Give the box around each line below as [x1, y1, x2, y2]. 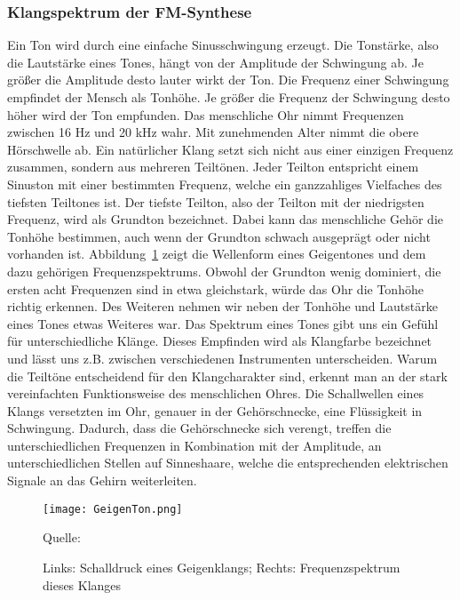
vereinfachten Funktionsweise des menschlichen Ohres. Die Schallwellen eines [7, 384, 424, 403]
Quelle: [43, 528, 81, 547]
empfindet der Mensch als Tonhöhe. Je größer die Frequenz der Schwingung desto [7, 88, 450, 106]
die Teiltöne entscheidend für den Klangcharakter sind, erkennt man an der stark [7, 366, 448, 385]
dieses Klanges [43, 575, 122, 594]
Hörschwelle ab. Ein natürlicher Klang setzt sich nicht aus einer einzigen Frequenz [7, 140, 454, 158]
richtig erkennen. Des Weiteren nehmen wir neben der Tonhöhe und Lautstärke [7, 297, 438, 316]
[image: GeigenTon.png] [43, 502, 183, 516]
